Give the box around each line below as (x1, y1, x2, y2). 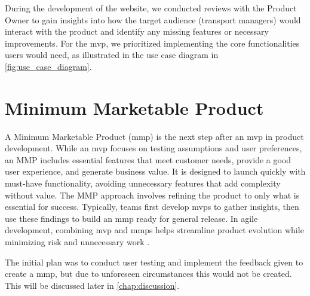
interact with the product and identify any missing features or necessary (5, 25, 269, 38)
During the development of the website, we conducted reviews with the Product (5, 2, 297, 14)
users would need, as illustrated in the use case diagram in (5, 48, 219, 61)
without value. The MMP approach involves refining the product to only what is (5, 188, 300, 201)
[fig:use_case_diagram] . (5, 60, 92, 72)
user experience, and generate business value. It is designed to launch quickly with (5, 165, 306, 178)
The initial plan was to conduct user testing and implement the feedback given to (5, 255, 303, 268)
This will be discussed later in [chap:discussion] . (5, 279, 180, 291)
